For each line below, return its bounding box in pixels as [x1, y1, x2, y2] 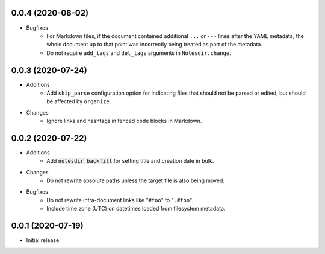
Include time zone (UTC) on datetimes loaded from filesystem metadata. [46, 205, 226, 212]
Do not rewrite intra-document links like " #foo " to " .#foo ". [46, 197, 194, 204]
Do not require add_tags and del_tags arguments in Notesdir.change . [46, 49, 231, 57]
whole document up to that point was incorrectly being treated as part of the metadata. [46, 41, 263, 48]
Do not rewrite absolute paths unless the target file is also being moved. [46, 177, 225, 184]
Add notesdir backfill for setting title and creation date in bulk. [46, 157, 214, 165]
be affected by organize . [46, 98, 111, 105]
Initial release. [26, 237, 61, 244]
